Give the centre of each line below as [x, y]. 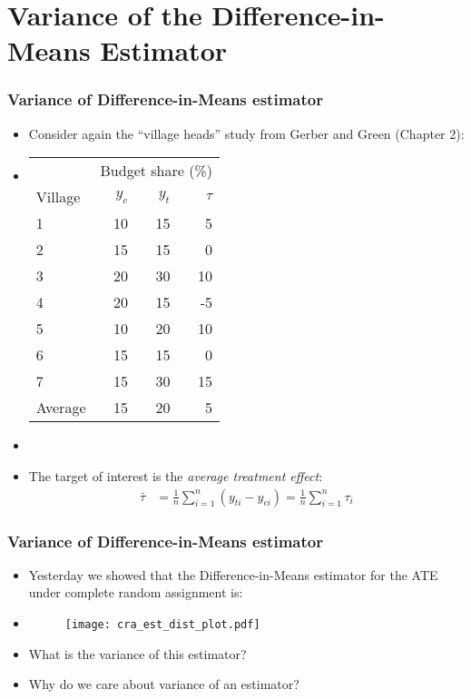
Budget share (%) [156, 171]
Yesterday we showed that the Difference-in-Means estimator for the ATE [233, 574]
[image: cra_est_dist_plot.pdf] [162, 625]
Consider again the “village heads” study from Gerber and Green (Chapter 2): [246, 133]
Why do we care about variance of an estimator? [164, 684]
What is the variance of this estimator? [137, 653]
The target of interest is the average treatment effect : [176, 475]
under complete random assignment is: [136, 592]
